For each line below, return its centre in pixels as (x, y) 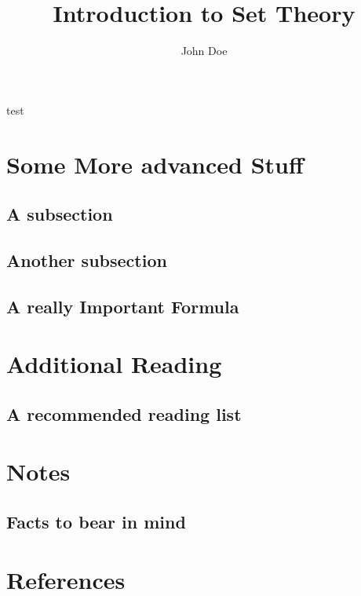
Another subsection (87, 260)
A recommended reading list (124, 413)
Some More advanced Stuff (155, 164)
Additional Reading (114, 364)
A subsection (60, 214)
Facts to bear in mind (96, 521)
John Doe (204, 51)
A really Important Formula (123, 306)
